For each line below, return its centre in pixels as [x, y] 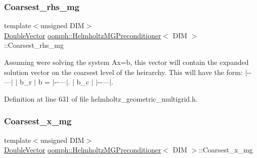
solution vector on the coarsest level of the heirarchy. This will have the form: [123, 72]
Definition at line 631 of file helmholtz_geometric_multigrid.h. [101, 98]
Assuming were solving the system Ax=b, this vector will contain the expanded [126, 62]
